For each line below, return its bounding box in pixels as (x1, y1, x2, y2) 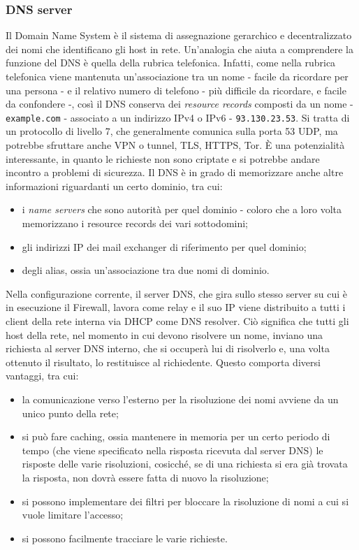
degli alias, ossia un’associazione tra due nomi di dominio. (22, 263, 270, 277)
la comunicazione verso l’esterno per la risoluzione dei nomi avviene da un (22, 391, 339, 406)
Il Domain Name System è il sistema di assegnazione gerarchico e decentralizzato (6, 28, 352, 43)
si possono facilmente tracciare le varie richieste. (22, 530, 228, 545)
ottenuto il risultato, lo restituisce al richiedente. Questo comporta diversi (6, 354, 321, 369)
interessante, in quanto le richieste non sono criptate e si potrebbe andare (6, 151, 320, 166)
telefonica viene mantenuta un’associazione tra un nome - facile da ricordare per (6, 69, 349, 83)
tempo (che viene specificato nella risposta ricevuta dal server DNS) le (22, 442, 323, 457)
